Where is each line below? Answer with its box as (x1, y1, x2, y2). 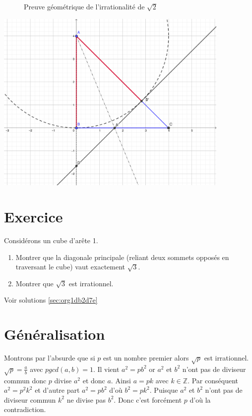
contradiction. (4, 404, 46, 415)
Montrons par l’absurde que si (4, 353, 95, 363)
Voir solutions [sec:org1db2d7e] (4, 295, 98, 305)
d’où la (189, 394, 211, 405)
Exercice (4, 207, 63, 227)
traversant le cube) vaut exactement (15, 261, 126, 272)
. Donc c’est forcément (114, 394, 182, 405)
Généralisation (4, 324, 105, 344)
